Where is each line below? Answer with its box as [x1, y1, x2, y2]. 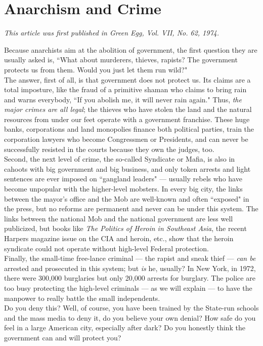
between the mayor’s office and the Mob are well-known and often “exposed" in [4, 193, 249, 204]
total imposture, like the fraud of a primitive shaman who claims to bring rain [4, 84, 247, 95]
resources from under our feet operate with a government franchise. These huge [4, 113, 250, 124]
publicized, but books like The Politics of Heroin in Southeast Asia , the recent [4, 223, 247, 234]
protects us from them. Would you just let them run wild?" [4, 64, 188, 74]
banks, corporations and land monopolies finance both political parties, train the [4, 124, 254, 134]
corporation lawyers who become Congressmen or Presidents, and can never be [4, 134, 248, 144]
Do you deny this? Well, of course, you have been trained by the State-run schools [4, 302, 259, 313]
